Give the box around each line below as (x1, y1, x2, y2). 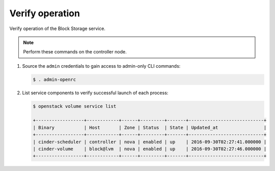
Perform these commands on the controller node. (23, 49, 127, 55)
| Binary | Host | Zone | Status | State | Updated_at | (33, 125, 267, 130)
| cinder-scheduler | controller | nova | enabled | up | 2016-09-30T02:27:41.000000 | (33, 139, 267, 145)
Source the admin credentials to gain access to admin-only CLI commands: (22, 63, 181, 69)
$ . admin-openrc (33, 76, 76, 82)
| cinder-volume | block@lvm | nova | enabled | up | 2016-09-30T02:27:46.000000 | (33, 146, 267, 152)
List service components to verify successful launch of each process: (22, 90, 169, 96)
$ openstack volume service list (33, 103, 117, 109)
